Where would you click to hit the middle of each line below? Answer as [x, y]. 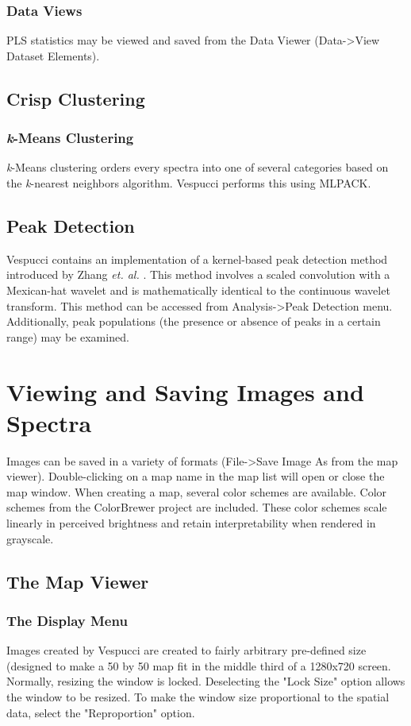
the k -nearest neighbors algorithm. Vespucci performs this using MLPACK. [189, 183]
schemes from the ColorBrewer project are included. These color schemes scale [197, 507]
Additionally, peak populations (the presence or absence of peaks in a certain [194, 321]
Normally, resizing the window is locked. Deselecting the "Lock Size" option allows [206, 681]
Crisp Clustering [76, 98]
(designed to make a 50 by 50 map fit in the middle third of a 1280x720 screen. [199, 665]
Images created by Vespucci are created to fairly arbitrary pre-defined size [186, 650]
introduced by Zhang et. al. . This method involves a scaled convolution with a [198, 274]
